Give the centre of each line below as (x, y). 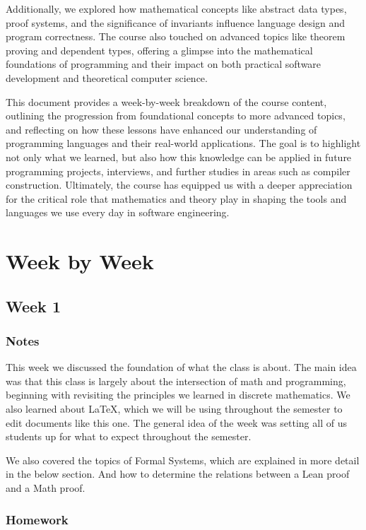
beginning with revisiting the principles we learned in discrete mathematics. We (178, 395)
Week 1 (33, 306)
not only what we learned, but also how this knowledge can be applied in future (179, 157)
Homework (37, 519)
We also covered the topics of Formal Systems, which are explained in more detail (183, 460)
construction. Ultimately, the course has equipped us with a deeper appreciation (179, 185)
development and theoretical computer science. (107, 77)
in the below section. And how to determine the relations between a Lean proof (178, 474)
